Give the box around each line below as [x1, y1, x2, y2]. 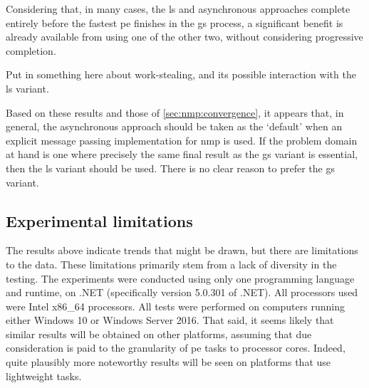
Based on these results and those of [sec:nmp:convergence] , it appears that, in [6, 105, 344, 120]
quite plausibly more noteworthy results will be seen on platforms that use [6, 355, 331, 369]
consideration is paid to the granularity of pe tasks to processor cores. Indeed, [6, 340, 345, 355]
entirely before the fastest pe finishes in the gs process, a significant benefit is [6, 15, 343, 30]
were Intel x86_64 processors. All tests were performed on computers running [6, 298, 345, 313]
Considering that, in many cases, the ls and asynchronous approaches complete [6, 1, 350, 16]
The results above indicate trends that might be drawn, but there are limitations [6, 243, 358, 258]
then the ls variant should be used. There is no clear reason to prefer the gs [6, 160, 335, 175]
